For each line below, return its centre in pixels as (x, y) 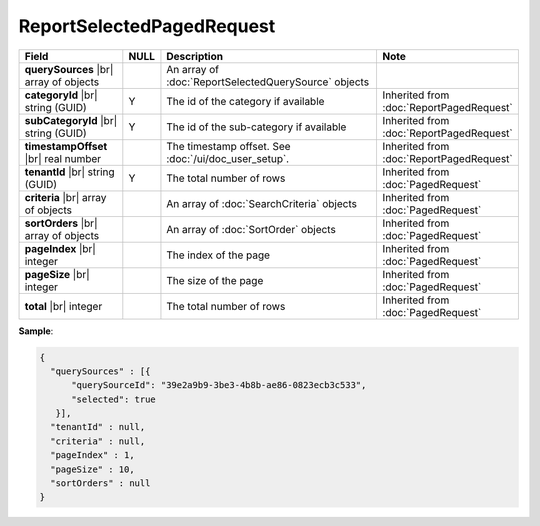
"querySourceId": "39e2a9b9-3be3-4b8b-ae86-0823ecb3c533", (219, 385)
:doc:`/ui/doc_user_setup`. (228, 158)
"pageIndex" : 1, (92, 455)
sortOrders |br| (61, 223)
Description (195, 56)
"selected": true (114, 399)
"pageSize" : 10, (92, 469)
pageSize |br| (57, 274)
